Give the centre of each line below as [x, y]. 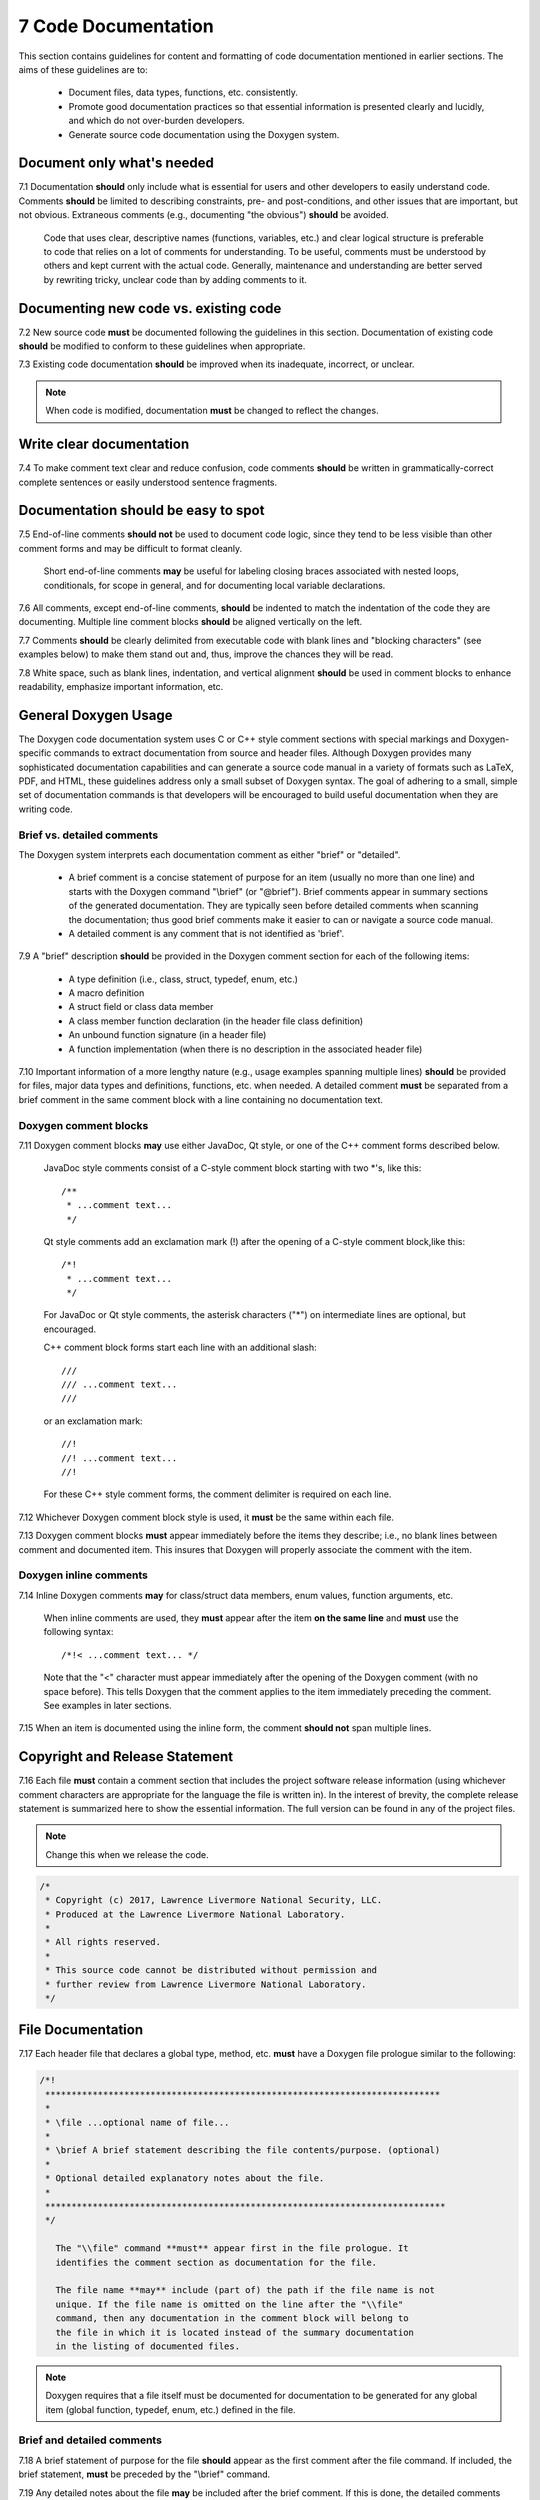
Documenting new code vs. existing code [150, 308]
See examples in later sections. [107, 1706]
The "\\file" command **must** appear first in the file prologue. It [232, 2248]
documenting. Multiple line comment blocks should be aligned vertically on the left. [190, 622]
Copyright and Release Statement [126, 1756]
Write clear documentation [104, 444]
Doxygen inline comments [83, 1575]
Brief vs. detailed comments [88, 835]
